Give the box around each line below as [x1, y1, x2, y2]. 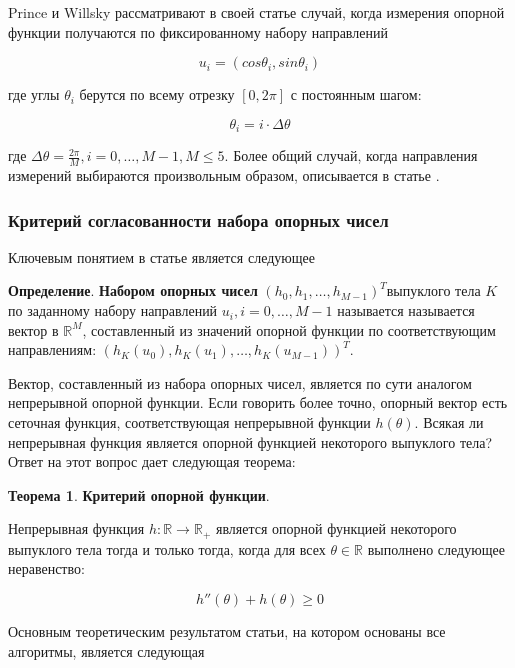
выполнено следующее [367, 538, 505, 559]
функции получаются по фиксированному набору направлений [8, 21, 388, 42]
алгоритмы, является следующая [8, 640, 205, 661]
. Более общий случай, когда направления [224, 145, 478, 166]
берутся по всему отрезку [79, 84, 235, 105]
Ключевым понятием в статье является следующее [8, 246, 315, 267]
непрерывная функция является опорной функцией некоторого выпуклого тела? [8, 431, 493, 452]
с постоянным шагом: [290, 84, 422, 105]
